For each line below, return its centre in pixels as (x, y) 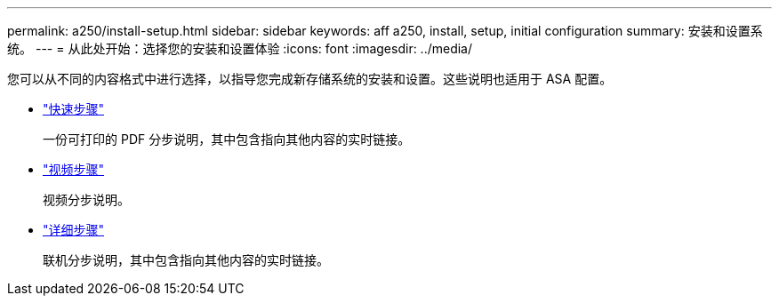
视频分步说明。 (86, 199)
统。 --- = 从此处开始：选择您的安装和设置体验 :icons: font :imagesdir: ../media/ (240, 48)
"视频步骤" (74, 169)
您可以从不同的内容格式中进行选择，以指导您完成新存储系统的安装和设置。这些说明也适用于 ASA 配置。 (310, 79)
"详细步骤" (74, 230)
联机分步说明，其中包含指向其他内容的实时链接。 (186, 260)
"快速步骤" (74, 109)
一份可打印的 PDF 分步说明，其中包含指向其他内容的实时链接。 (227, 139)
